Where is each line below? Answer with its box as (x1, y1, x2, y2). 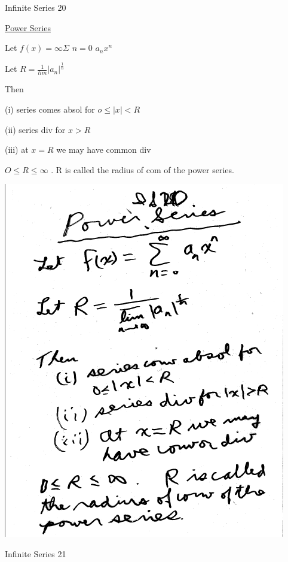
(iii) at (5, 143, 29, 156)
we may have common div (56, 143, 151, 156)
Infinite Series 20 (5, 1, 66, 13)
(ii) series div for (5, 123, 66, 135)
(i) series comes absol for (5, 103, 95, 116)
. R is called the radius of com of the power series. (51, 163, 234, 176)
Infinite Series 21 (5, 548, 66, 560)
